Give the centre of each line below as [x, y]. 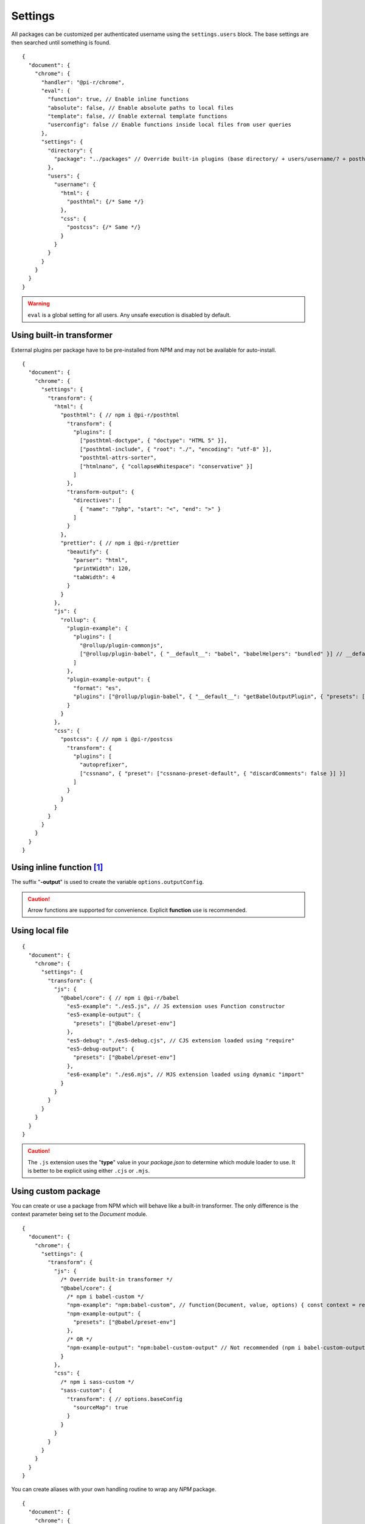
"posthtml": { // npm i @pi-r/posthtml [120, 415]
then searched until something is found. [61, 42]
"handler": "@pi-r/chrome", [83, 82]
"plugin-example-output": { [109, 679]
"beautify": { [88, 551]
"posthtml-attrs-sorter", [118, 458]
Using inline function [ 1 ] [57, 868]
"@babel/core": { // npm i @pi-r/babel [120, 998]
